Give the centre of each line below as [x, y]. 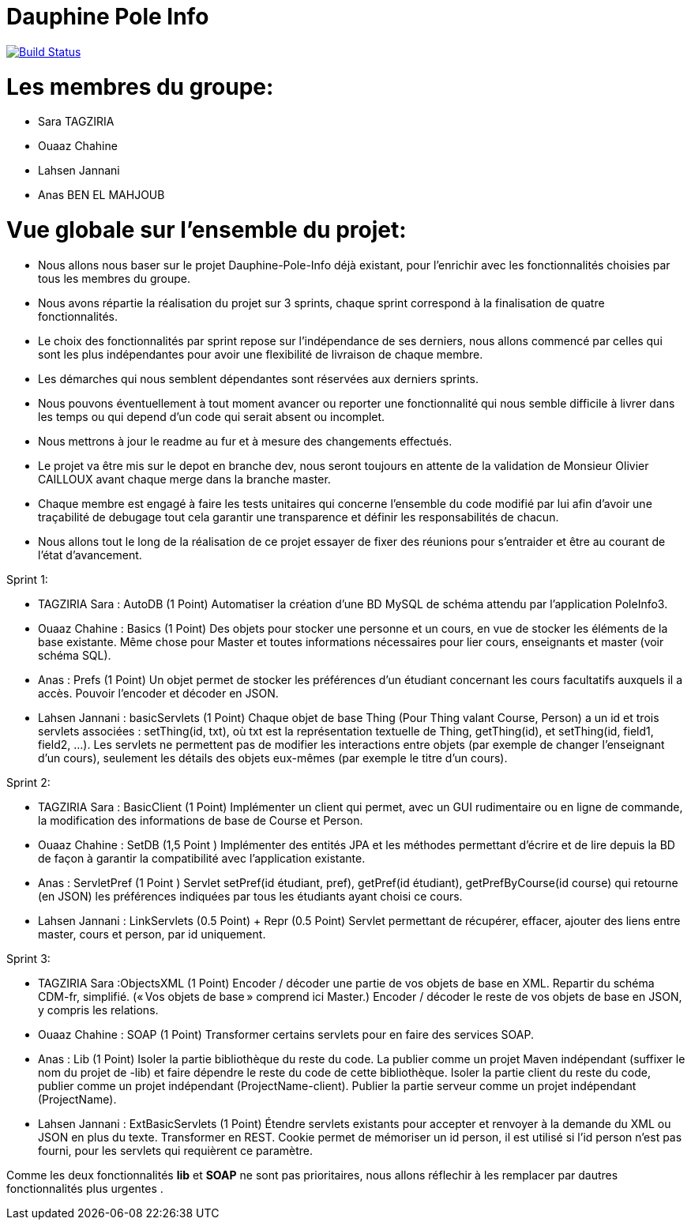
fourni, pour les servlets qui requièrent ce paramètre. [176, 1150]
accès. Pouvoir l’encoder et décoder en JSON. [158, 693]
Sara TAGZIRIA [76, 122]
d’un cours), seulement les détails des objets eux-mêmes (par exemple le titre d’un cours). [273, 758]
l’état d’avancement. [90, 555]
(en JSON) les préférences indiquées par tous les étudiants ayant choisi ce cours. [250, 896]
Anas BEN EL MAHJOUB [101, 195]
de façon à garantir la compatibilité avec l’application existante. [202, 858]
